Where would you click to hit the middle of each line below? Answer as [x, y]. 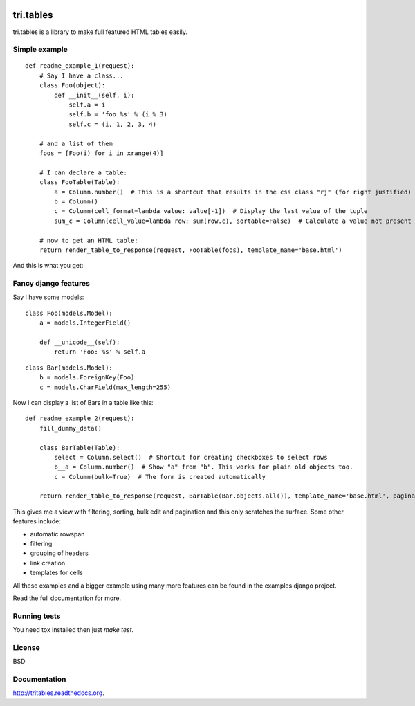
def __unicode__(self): [80, 342]
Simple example [40, 50]
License [27, 647]
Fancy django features [51, 284]
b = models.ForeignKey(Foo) [87, 378]
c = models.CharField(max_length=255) [105, 387]
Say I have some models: [48, 297]
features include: [37, 521]
